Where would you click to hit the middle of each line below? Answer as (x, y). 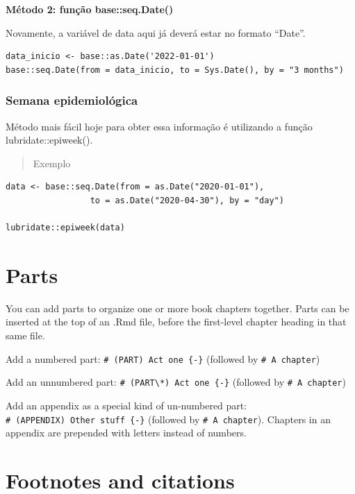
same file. (25, 335)
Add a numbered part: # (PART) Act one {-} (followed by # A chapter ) (163, 358)
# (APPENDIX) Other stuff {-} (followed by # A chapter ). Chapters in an (168, 419)
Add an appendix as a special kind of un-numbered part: (126, 405)
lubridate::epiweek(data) (65, 228)
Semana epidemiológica (72, 100)
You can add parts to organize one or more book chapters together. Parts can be (177, 308)
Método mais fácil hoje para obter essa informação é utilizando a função (159, 126)
